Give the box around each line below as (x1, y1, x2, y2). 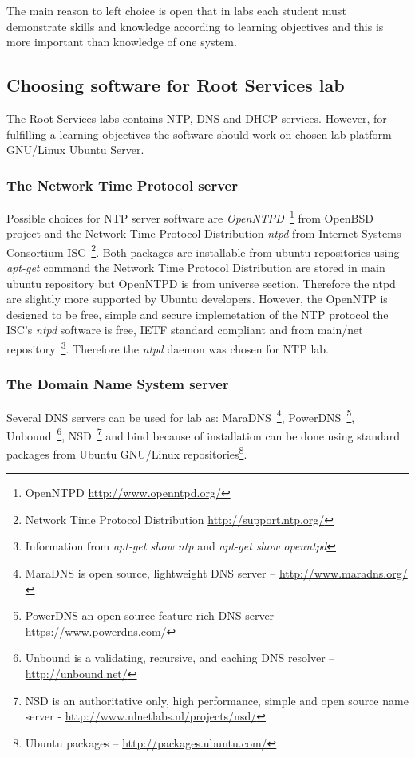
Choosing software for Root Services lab (6, 73, 345, 97)
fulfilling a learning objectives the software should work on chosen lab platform (6, 125, 392, 142)
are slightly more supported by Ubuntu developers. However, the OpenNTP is (6, 290, 388, 307)
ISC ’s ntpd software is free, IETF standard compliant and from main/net (6, 321, 363, 338)
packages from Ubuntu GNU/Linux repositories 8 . (6, 444, 247, 462)
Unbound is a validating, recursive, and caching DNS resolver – (25, 649, 335, 666)
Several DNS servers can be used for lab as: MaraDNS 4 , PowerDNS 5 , (6, 406, 355, 425)
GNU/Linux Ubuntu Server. (6, 141, 144, 158)
